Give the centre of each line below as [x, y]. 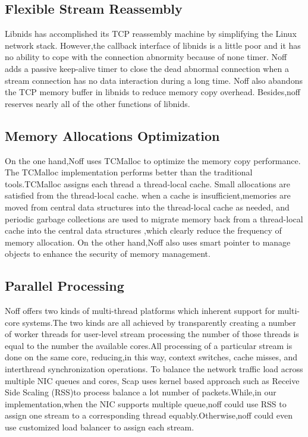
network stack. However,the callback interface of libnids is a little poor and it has [153, 45]
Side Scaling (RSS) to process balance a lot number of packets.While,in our [141, 392]
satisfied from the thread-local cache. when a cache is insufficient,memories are [148, 195]
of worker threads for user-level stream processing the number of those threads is [152, 334]
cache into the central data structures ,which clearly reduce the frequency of [143, 230]
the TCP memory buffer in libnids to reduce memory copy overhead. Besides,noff [153, 92]
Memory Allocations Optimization [112, 135]
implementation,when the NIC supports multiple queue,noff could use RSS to [146, 403]
